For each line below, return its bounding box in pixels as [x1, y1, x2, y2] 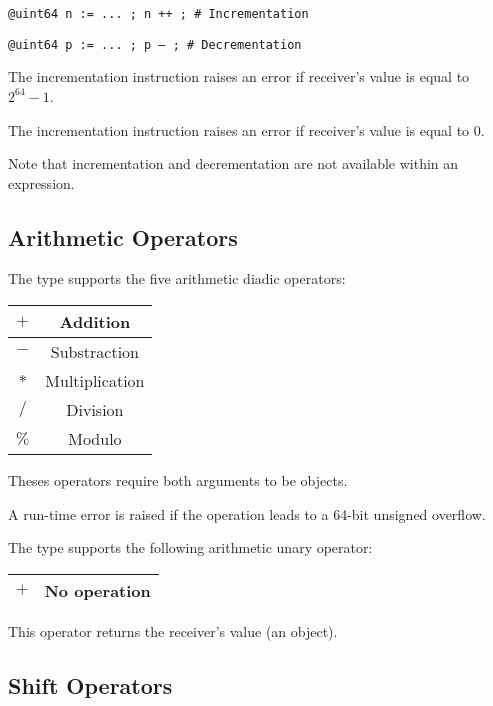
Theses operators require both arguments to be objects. [8, 470, 348, 491]
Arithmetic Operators [8, 221, 238, 252]
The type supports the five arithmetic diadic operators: [8, 268, 346, 289]
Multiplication [45, 369, 145, 393]
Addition [59, 310, 131, 334]
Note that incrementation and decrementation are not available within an [8, 153, 459, 174]
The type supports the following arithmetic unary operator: [8, 537, 373, 558]
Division [66, 398, 124, 422]
